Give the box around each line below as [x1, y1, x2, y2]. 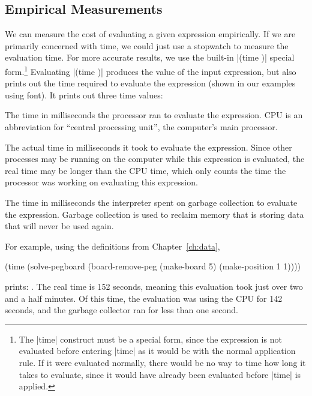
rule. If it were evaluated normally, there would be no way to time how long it [19, 356, 306, 368]
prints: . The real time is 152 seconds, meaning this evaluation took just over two [5, 280, 303, 292]
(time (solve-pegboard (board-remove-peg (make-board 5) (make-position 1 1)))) [5, 260, 301, 272]
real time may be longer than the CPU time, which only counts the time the [5, 164, 286, 176]
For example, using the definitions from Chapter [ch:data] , [5, 239, 220, 252]
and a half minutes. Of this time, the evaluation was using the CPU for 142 [5, 292, 283, 304]
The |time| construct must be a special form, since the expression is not [19, 332, 282, 345]
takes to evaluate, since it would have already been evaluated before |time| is [19, 368, 301, 380]
